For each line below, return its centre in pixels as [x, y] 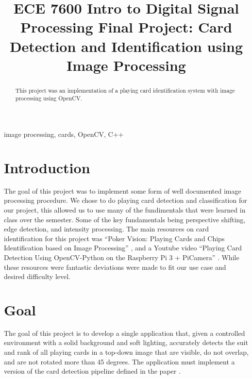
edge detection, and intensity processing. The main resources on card [107, 229]
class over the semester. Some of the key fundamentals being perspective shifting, [125, 219]
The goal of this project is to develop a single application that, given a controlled [125, 333]
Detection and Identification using [126, 46]
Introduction [47, 167]
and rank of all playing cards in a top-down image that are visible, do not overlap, [126, 352]
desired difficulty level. [37, 276]
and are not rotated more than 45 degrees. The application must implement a [119, 361]
